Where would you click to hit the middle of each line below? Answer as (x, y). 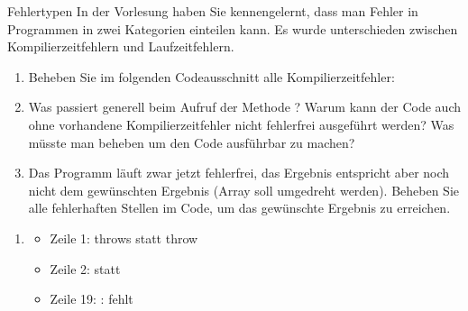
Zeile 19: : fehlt (92, 299)
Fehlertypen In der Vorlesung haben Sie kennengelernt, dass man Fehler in (213, 11)
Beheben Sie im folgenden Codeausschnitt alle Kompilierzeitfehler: (211, 76)
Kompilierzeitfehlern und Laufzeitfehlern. (121, 46)
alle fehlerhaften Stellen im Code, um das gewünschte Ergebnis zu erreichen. (239, 208)
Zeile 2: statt (85, 268)
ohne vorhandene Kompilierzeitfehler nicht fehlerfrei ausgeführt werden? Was (241, 124)
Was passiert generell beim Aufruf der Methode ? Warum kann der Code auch (245, 107)
